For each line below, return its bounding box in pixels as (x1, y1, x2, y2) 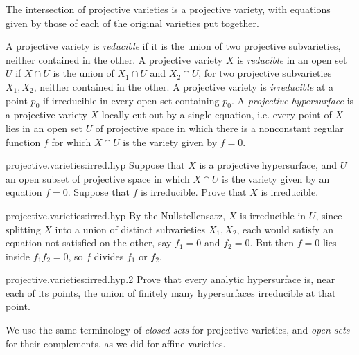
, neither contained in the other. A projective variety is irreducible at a (33, 79, 334, 93)
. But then (249, 235, 295, 250)
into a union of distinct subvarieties (55, 221, 206, 236)
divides (94, 248, 124, 263)
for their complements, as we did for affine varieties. (6, 336, 226, 350)
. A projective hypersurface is (231, 93, 354, 107)
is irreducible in (240, 208, 306, 222)
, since (315, 208, 342, 222)
